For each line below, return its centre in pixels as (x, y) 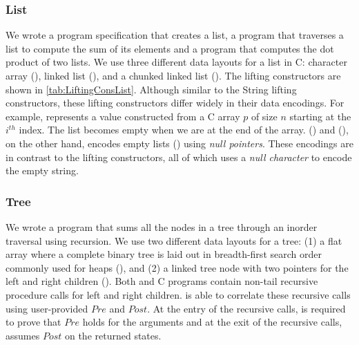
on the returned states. (113, 335)
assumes (23, 335)
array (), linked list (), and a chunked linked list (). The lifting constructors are (173, 75)
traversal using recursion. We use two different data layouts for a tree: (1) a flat (174, 240)
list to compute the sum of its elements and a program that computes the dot (170, 48)
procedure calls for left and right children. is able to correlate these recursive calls (178, 294)
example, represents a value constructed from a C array (123, 116)
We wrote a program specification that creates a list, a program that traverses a (175, 35)
